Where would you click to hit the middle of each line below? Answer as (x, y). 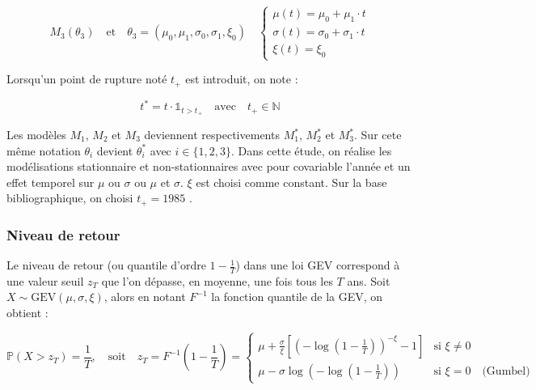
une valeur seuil (45, 280)
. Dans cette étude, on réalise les (311, 150)
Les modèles (36, 134)
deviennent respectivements (212, 134)
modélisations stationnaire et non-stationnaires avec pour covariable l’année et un (209, 166)
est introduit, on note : (242, 79)
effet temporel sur (51, 182)
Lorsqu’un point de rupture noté (87, 79)
